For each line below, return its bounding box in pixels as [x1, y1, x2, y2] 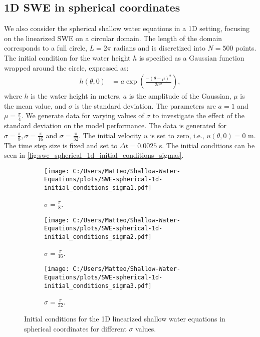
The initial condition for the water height [4, 52, 131, 63]
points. [235, 43, 256, 53]
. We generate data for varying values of [21, 110, 144, 121]
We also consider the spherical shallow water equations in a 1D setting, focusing [4, 23, 250, 34]
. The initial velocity [79, 130, 142, 140]
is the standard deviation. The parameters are [75, 100, 216, 111]
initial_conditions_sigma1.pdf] [44, 184, 152, 192]
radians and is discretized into [113, 43, 205, 53]
